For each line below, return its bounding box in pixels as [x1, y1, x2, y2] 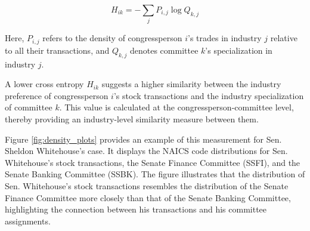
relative [270, 32, 297, 44]
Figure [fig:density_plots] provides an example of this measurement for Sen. [5, 133, 282, 145]
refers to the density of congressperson [42, 32, 182, 44]
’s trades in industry [188, 32, 262, 44]
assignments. [5, 214, 51, 227]
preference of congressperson [5, 89, 108, 101]
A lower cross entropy [5, 78, 84, 90]
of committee [5, 101, 52, 113]
